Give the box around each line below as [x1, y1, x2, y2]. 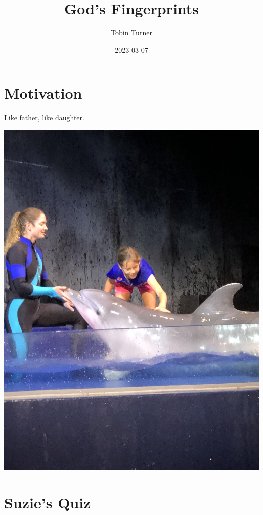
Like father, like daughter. [4, 112, 84, 123]
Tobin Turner [111, 27, 152, 38]
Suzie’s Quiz [4, 492, 91, 512]
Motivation [4, 83, 82, 103]
